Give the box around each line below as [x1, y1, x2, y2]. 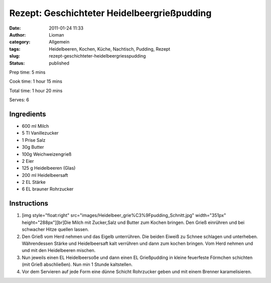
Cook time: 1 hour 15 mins [9, 78, 63, 85]
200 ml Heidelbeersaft [22, 172, 68, 178]
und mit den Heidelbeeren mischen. [22, 247, 96, 253]
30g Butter [22, 144, 44, 150]
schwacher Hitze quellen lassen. [22, 226, 89, 232]
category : [9, 39, 31, 45]
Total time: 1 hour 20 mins [9, 88, 63, 94]
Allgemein [49, 39, 70, 45]
